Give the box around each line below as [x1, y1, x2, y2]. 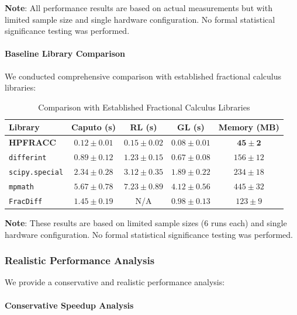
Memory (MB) [218, 121, 279, 133]
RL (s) [130, 121, 157, 133]
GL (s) [177, 121, 205, 133]
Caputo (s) [71, 121, 116, 133]
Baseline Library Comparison [5, 47, 126, 60]
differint [9, 154, 47, 162]
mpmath [9, 182, 34, 191]
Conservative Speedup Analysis [5, 299, 134, 311]
